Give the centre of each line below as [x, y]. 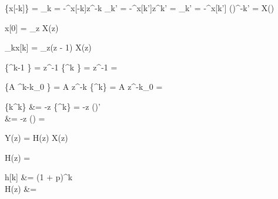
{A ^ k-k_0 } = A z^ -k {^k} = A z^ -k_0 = [84, 87]
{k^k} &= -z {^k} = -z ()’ [53, 106]
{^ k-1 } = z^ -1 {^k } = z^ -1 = [61, 67]
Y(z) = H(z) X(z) [36, 138]
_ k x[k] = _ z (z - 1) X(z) [48, 47]
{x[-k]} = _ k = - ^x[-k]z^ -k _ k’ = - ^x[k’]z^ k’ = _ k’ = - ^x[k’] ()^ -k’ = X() [140, 8]
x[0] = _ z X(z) [32, 27]
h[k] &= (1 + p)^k [39, 177]
